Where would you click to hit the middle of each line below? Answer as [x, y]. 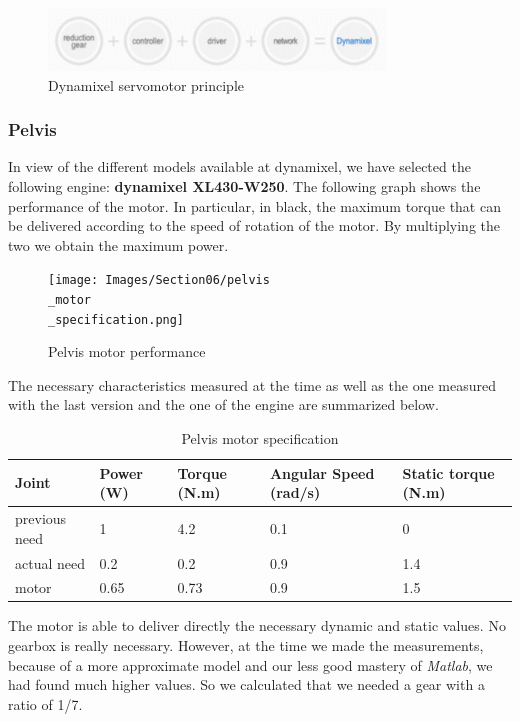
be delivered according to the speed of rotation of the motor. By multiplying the [254, 225]
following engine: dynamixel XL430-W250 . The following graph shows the [244, 185]
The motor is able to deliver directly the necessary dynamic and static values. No [257, 625]
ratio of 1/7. [45, 703]
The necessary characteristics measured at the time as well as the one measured [252, 384]
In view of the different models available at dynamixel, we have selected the [239, 166]
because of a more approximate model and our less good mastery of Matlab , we [250, 664]
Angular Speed [322, 472]
